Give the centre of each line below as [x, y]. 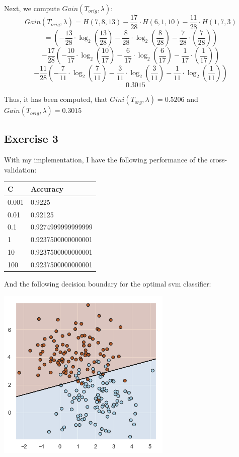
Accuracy [47, 188]
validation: [20, 169]
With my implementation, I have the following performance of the [106, 160]
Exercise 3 [31, 138]
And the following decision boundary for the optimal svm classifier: [108, 284]
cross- [218, 160]
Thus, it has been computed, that [56, 99]
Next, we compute [32, 8]
